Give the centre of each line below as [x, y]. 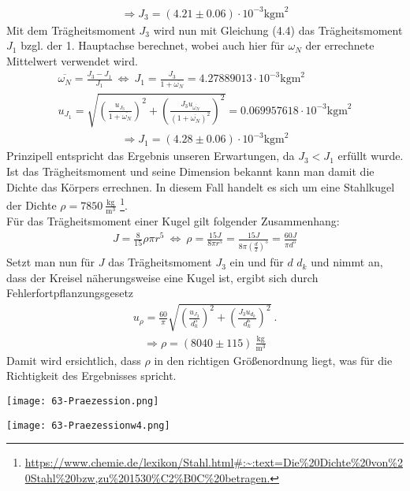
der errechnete [340, 45]
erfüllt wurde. [371, 156]
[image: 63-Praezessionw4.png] [88, 425]
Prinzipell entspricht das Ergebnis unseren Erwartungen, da [151, 156]
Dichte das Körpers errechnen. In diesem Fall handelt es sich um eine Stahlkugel [201, 186]
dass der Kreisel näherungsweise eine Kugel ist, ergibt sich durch [162, 277]
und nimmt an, [347, 262]
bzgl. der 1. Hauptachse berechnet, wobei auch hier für [153, 45]
